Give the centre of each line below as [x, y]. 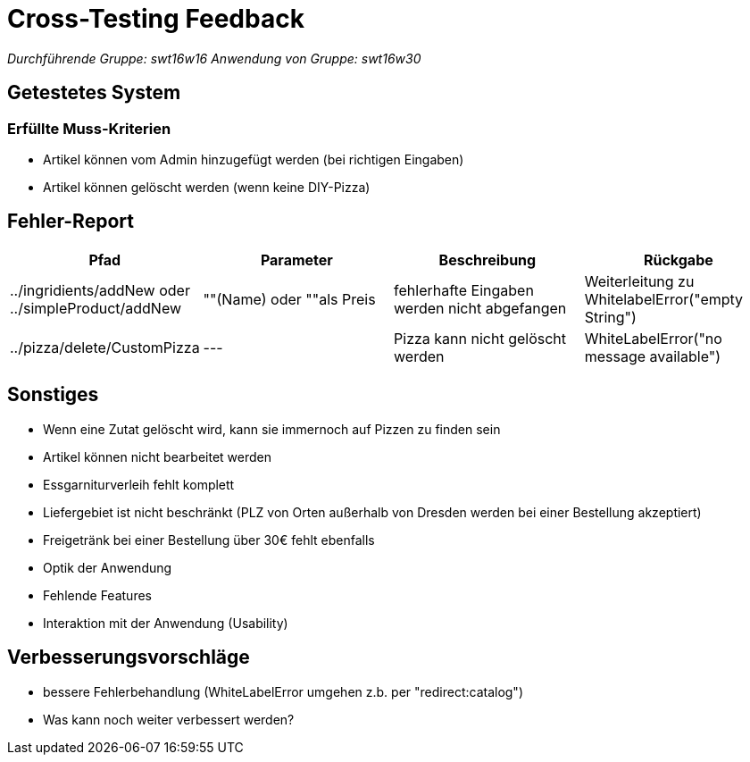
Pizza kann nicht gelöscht [480, 338]
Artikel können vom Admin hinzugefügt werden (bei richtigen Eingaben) [254, 159]
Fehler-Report [71, 222]
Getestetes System [94, 93]
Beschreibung [487, 260]
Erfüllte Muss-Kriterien [89, 128]
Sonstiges [53, 395]
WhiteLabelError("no [653, 338]
